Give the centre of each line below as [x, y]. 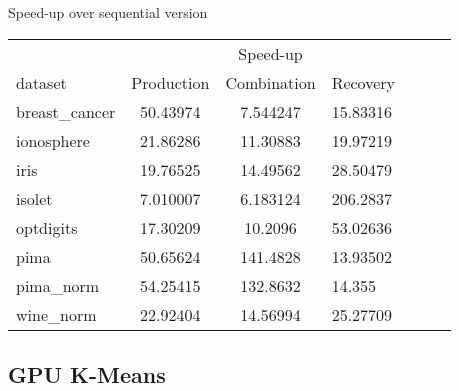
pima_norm [58, 285]
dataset [41, 82]
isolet [34, 198]
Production [170, 82]
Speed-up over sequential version [108, 12]
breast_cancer [66, 111]
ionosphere [53, 140]
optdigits [47, 227]
